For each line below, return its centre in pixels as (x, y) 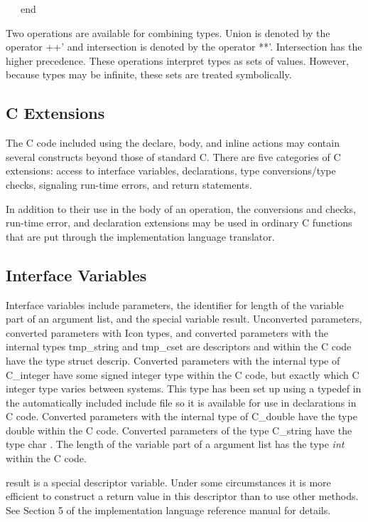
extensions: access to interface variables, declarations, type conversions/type (171, 171)
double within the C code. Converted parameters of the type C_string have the (179, 430)
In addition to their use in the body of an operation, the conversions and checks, (181, 208)
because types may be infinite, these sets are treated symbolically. (149, 74)
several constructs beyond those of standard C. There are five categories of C (173, 156)
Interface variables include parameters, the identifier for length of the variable (175, 304)
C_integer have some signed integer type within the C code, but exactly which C (183, 374)
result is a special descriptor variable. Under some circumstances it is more (168, 482)
